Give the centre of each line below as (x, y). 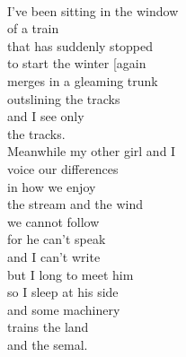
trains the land (48, 327)
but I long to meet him (71, 274)
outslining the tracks (64, 98)
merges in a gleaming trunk (83, 80)
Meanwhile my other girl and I (92, 151)
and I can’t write (54, 256)
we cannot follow (53, 221)
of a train (33, 28)
